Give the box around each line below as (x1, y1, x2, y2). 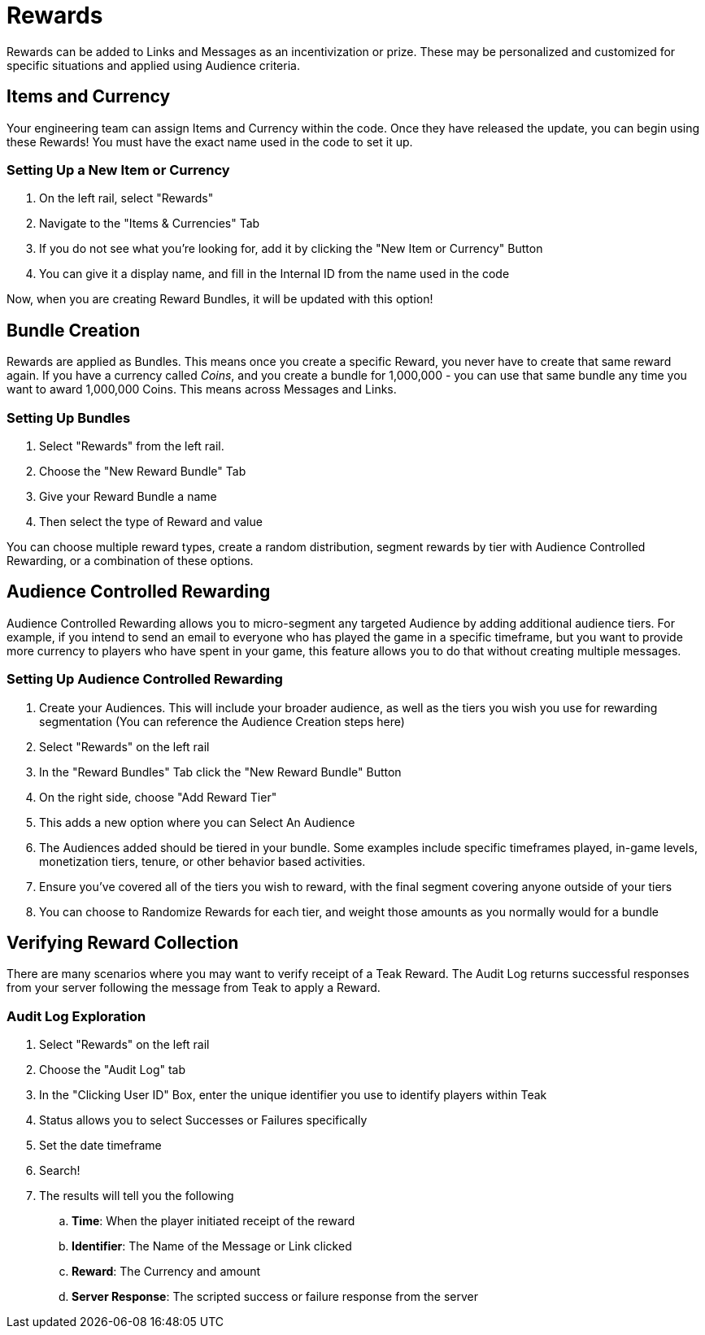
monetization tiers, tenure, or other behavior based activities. (39, 854, 366, 868)
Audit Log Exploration (7, 1007, 146, 1024)
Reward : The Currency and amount (72, 1264, 261, 1279)
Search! (39, 1163, 81, 1178)
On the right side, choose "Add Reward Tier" (39, 789, 277, 804)
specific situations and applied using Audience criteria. (7, 58, 300, 72)
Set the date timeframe (39, 1138, 162, 1153)
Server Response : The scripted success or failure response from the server (72, 1289, 479, 1304)
